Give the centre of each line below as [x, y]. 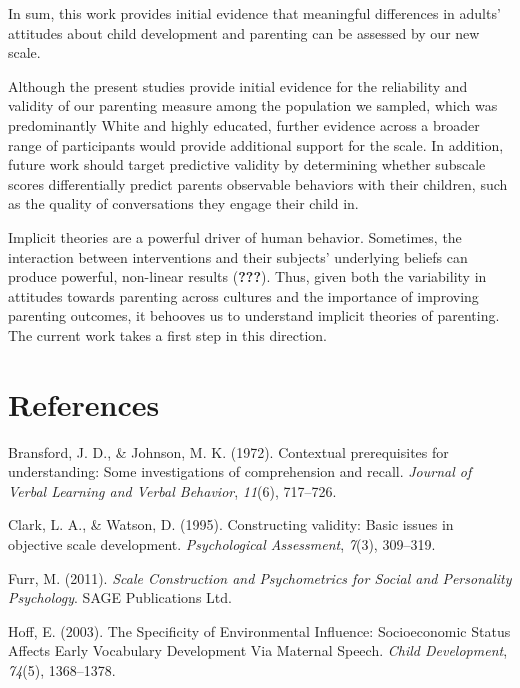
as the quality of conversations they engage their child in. [183, 203]
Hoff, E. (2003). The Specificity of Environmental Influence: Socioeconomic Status [259, 630]
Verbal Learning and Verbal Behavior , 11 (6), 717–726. [172, 490]
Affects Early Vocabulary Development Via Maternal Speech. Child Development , [258, 650]
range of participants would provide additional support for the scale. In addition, [256, 144]
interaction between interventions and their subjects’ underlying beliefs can [238, 256]
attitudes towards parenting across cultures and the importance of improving [243, 295]
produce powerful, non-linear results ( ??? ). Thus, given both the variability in [247, 276]
